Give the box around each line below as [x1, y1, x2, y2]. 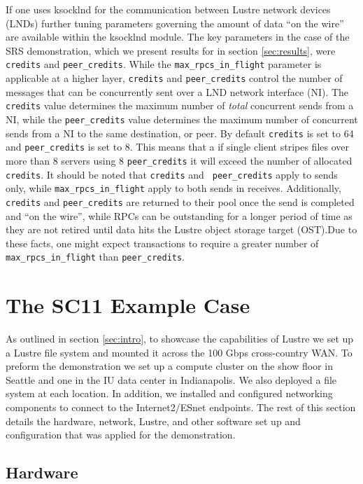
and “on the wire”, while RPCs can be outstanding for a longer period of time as [6, 208, 353, 223]
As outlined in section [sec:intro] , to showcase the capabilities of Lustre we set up [6, 331, 354, 346]
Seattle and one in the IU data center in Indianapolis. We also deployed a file [6, 372, 337, 387]
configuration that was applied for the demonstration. [6, 427, 236, 442]
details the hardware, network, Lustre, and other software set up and [6, 413, 301, 428]
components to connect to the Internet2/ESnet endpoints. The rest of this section [6, 400, 356, 415]
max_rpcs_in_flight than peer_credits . [6, 249, 185, 264]
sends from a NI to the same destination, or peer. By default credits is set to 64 [6, 125, 354, 140]
